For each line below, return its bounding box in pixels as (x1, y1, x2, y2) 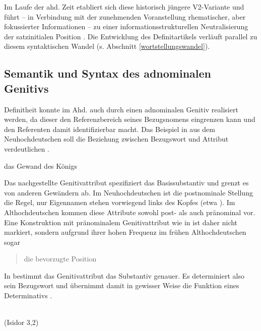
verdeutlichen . (4, 143, 49, 154)
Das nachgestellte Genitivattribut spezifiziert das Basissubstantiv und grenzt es (4, 177, 249, 188)
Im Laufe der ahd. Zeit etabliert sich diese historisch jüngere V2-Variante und (4, 2, 244, 12)
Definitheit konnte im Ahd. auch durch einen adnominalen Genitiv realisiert (4, 104, 238, 114)
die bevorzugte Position (24, 253, 97, 264)
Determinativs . (4, 290, 52, 301)
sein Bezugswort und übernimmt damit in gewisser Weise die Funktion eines (4, 280, 239, 291)
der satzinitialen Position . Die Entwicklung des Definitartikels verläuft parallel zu (4, 31, 257, 41)
